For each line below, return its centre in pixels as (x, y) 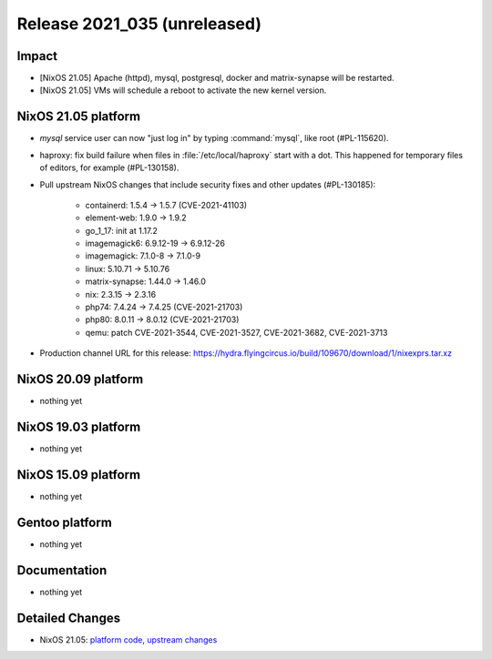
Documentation (62, 570)
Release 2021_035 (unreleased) (139, 24)
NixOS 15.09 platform (79, 475)
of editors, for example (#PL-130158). (109, 167)
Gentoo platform (65, 522)
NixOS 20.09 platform (80, 379)
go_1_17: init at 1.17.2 (122, 230)
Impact (37, 56)
